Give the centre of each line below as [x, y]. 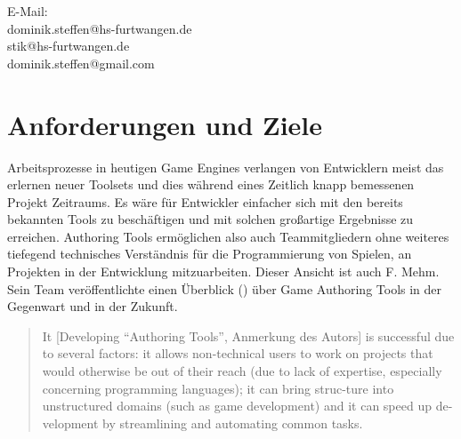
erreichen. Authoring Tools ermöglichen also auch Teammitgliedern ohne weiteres [228, 236]
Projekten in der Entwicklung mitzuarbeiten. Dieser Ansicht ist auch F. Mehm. [223, 271]
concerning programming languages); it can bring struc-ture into [218, 388]
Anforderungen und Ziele [165, 124]
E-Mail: [28, 11]
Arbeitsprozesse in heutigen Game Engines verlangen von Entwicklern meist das [226, 167]
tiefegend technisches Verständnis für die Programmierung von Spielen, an [210, 254]
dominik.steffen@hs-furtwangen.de [100, 28]
